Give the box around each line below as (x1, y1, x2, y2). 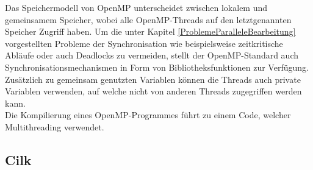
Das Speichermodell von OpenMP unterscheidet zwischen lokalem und (5, 1, 268, 13)
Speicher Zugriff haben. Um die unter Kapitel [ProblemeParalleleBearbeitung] (5, 25, 296, 38)
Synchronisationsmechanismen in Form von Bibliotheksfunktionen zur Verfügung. (5, 60, 309, 73)
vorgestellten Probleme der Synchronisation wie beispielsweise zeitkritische (5, 37, 283, 49)
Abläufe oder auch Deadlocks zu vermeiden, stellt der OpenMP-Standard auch (5, 49, 299, 62)
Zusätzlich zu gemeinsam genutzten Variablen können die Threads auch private (5, 73, 301, 85)
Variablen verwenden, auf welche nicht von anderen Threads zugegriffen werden (5, 85, 302, 97)
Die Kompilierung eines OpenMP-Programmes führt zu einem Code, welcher (5, 108, 291, 121)
